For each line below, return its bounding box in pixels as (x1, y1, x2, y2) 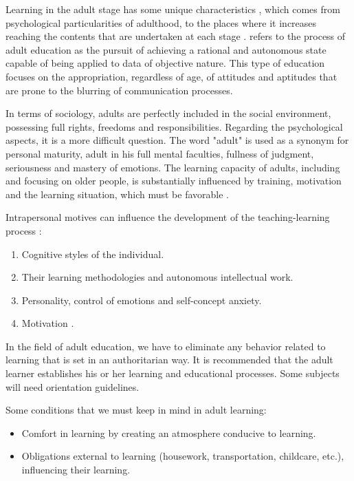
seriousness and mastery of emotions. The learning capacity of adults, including (5, 160, 340, 174)
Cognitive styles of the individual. (21, 246, 164, 261)
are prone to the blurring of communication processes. (5, 83, 233, 97)
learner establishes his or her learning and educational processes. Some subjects (5, 366, 340, 381)
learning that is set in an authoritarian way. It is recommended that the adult (5, 352, 333, 367)
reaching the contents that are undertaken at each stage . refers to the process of (5, 29, 346, 43)
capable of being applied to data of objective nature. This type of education (5, 56, 325, 70)
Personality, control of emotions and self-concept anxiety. (21, 292, 262, 307)
